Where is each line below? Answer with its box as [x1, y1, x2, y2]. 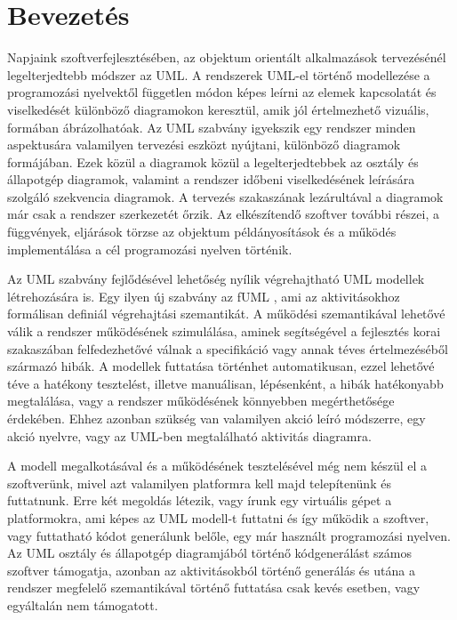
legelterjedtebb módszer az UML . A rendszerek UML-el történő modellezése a [7, 65, 430, 84]
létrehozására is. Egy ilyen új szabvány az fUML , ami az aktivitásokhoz [7, 286, 400, 305]
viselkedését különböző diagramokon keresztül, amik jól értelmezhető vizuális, [7, 100, 429, 118]
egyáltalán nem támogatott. [7, 595, 158, 614]
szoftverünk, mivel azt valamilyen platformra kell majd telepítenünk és [7, 473, 391, 492]
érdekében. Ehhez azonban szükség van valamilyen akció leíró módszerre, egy [7, 409, 426, 427]
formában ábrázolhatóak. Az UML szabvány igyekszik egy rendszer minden [7, 117, 416, 136]
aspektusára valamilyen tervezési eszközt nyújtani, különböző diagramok [7, 135, 401, 154]
